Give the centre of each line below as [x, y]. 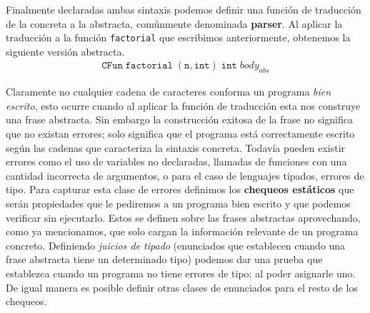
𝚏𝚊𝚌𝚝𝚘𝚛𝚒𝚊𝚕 [149, 66]
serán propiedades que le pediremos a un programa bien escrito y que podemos [178, 204]
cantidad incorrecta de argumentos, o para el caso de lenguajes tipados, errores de [185, 175]
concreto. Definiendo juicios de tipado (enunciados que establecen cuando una [176, 245]
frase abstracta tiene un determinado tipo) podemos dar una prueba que [164, 259]
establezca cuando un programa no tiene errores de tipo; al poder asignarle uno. [181, 273]
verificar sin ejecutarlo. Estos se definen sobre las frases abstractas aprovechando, [183, 217]
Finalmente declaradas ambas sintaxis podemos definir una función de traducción [184, 9]
